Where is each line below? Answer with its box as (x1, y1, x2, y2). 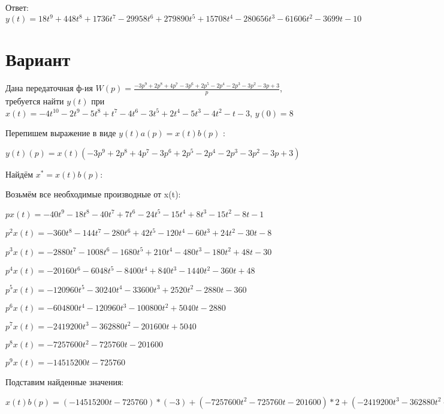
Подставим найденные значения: (5, 376, 124, 388)
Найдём (5, 167, 34, 180)
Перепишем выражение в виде (5, 127, 116, 139)
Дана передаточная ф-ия (5, 82, 93, 94)
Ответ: (5, 1, 29, 13)
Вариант (5, 47, 71, 71)
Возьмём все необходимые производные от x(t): (5, 188, 181, 200)
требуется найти (5, 95, 64, 107)
